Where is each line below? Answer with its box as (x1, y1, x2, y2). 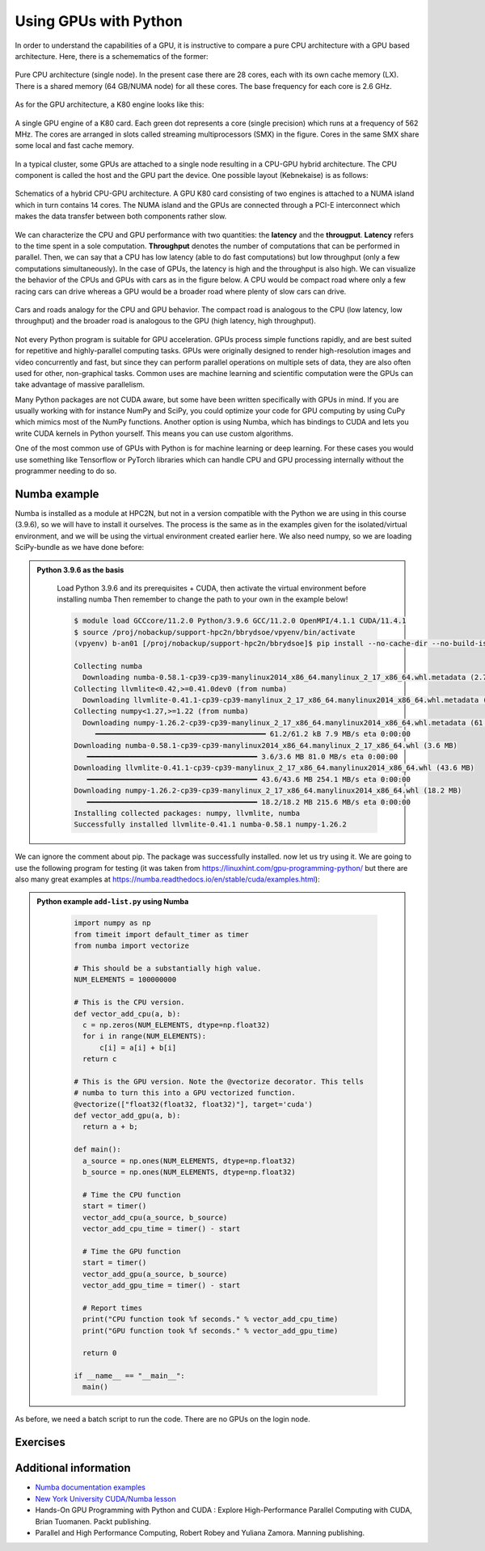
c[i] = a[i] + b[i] (99, 1043, 177, 1052)
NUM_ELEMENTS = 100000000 (74, 975, 177, 984)
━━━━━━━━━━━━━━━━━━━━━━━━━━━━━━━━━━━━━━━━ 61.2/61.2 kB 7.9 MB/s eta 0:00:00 (95, 729, 411, 739)
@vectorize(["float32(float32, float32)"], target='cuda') (74, 1100, 313, 1109)
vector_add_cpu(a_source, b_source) (82, 1213, 228, 1222)
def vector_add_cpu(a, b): (74, 1009, 181, 1018)
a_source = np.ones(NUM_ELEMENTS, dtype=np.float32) (82, 1156, 296, 1165)
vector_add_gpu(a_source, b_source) (82, 1270, 228, 1278)
